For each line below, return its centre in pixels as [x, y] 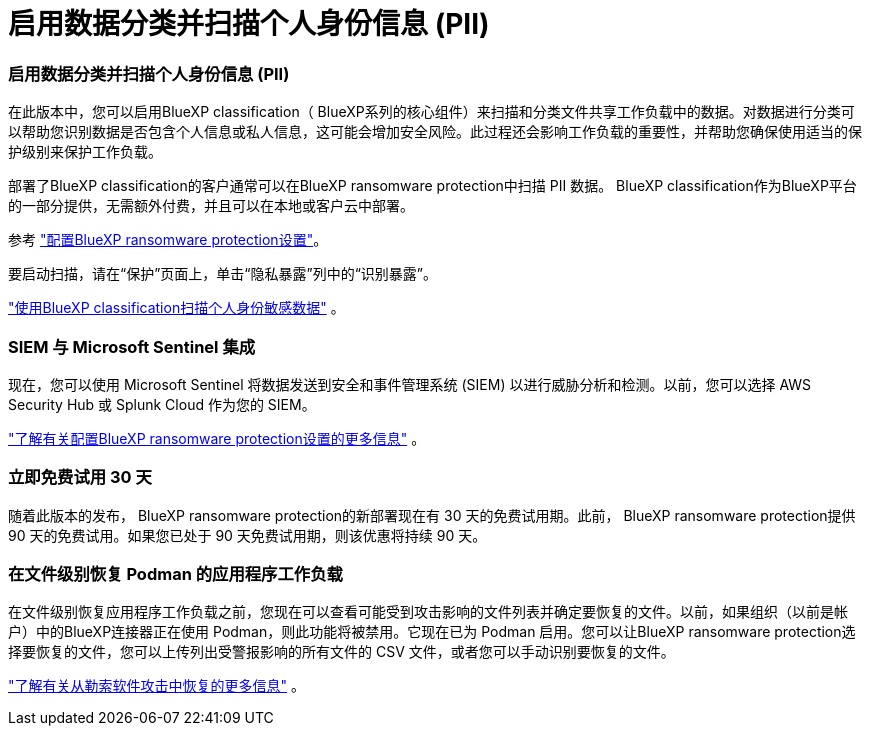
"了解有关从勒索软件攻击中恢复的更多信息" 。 [156, 686]
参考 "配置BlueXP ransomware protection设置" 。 [168, 240]
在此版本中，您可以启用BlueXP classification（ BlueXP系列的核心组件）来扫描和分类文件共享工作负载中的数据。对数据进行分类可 [431, 112]
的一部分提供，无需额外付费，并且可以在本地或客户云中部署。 [211, 206]
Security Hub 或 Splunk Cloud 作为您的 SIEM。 [162, 404]
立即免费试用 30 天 [80, 477]
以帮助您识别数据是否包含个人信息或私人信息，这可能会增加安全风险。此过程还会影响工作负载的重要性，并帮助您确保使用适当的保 [435, 132]
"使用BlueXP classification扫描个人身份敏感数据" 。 [176, 308]
